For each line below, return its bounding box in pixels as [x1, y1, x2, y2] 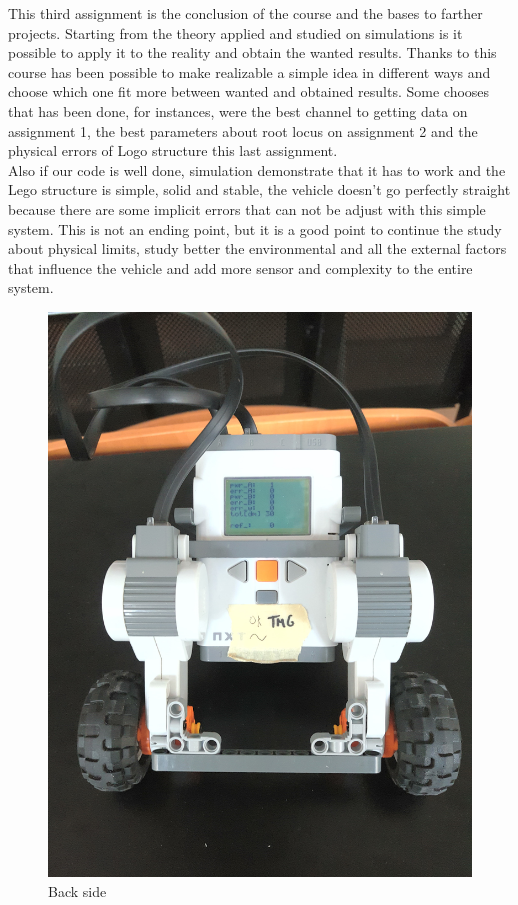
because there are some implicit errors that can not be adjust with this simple [8, 198, 486, 219]
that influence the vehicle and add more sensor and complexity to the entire [8, 257, 473, 278]
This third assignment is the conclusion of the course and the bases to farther [8, 3, 483, 23]
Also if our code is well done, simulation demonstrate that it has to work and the [8, 159, 506, 180]
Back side [48, 880, 107, 901]
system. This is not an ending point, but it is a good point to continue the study [8, 218, 502, 239]
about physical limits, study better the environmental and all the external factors [8, 238, 507, 259]
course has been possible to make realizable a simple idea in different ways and [8, 61, 491, 82]
